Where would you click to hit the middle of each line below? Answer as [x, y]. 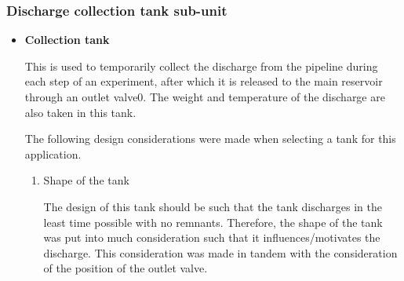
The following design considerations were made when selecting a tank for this [210, 139]
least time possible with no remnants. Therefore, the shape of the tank [213, 222]
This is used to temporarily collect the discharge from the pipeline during [201, 66]
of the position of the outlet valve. [126, 268]
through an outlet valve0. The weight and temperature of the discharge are [205, 97]
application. [53, 153]
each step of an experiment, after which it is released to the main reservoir [204, 81]
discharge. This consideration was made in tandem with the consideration [220, 252]
